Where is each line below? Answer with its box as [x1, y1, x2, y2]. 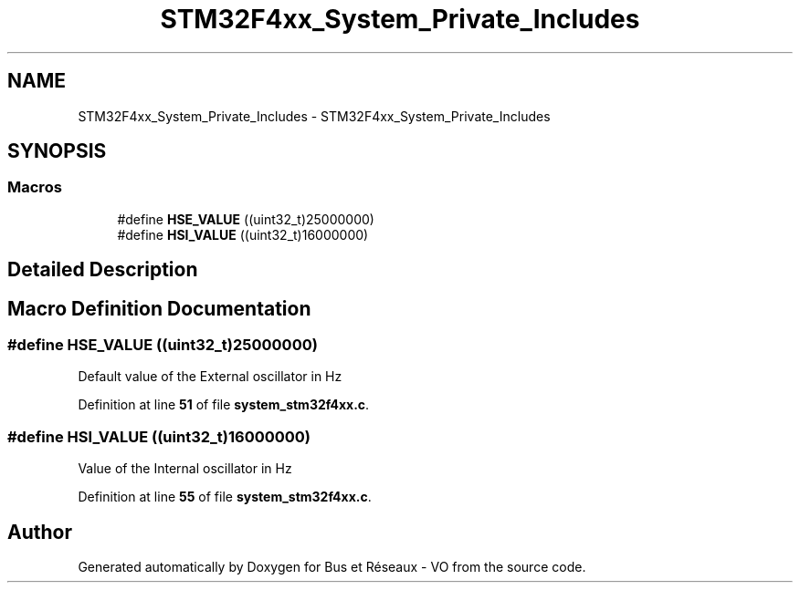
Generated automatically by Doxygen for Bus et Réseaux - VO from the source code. [78, 559, 586, 575]
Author [7, 520, 72, 543]
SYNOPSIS [7, 140, 107, 163]
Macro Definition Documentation [7, 296, 311, 320]
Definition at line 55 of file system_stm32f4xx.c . [78, 489, 372, 505]
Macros [7, 178, 62, 197]
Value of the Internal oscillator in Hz [78, 461, 292, 477]
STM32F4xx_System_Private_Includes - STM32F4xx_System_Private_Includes [78, 108, 551, 124]
